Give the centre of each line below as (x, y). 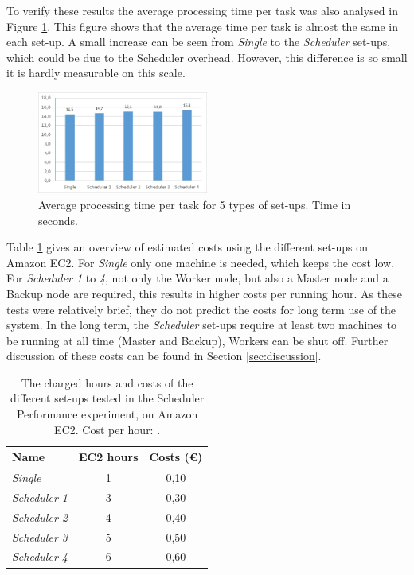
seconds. (58, 220)
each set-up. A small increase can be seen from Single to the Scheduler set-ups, (199, 42)
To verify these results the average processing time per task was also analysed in (202, 10)
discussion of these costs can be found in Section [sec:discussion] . (164, 356)
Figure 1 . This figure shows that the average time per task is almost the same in (202, 26)
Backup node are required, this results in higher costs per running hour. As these (204, 293)
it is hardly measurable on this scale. (96, 73)
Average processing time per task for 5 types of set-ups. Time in (195, 204)
